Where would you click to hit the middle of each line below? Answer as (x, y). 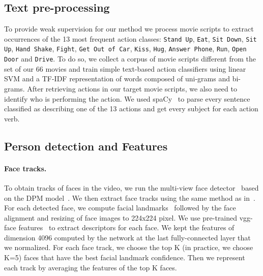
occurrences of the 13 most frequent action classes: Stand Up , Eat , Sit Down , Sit (130, 38)
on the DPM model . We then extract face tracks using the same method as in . (130, 197)
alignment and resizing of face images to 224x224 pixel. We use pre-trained (121, 217)
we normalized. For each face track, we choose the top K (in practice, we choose (129, 247)
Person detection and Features (86, 146)
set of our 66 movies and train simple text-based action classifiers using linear (125, 68)
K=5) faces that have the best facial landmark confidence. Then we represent (125, 257)
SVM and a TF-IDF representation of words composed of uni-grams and (117, 79)
